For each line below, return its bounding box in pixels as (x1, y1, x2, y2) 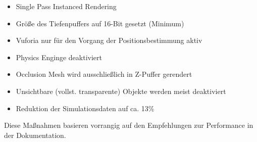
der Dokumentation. (4, 129, 66, 140)
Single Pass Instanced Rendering (16, 1, 117, 11)
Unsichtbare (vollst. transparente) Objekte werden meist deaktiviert (16, 85, 226, 96)
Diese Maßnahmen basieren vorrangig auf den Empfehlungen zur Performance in (4, 120, 253, 130)
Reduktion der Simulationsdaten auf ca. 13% (16, 103, 155, 113)
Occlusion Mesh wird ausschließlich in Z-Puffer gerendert (16, 69, 192, 79)
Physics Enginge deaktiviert (16, 52, 102, 62)
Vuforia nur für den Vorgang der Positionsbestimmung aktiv (16, 35, 202, 45)
